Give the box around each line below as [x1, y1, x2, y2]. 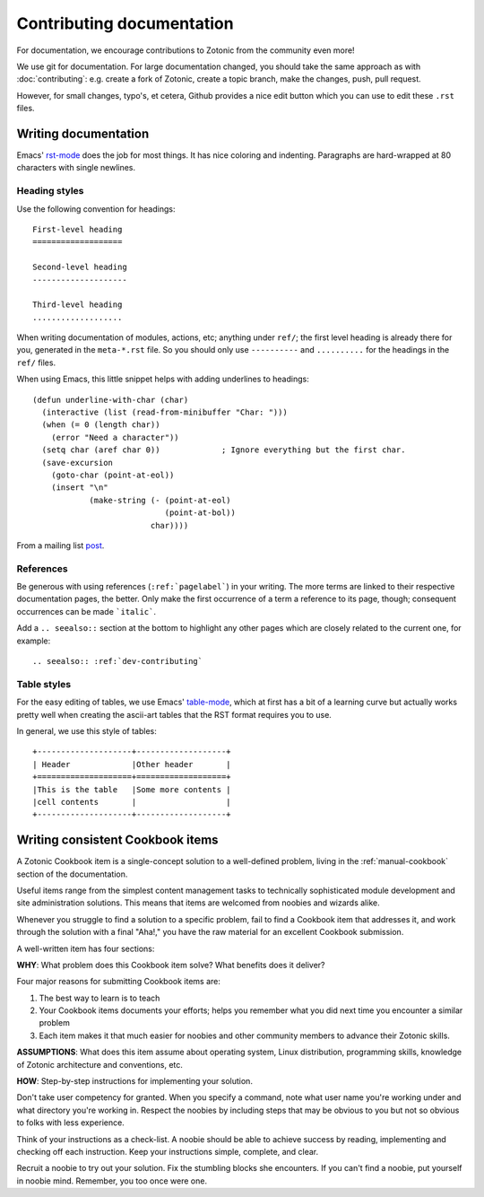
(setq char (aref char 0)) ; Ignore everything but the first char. [41, 445, 406, 455]
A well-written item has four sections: [16, 943, 155, 954]
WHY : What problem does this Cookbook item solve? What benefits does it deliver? [16, 959, 326, 970]
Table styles [16, 677, 72, 690]
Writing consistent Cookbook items [16, 833, 219, 848]
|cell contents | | [32, 797, 232, 807]
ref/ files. [16, 357, 56, 368]
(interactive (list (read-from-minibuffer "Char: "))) [41, 407, 289, 417]
